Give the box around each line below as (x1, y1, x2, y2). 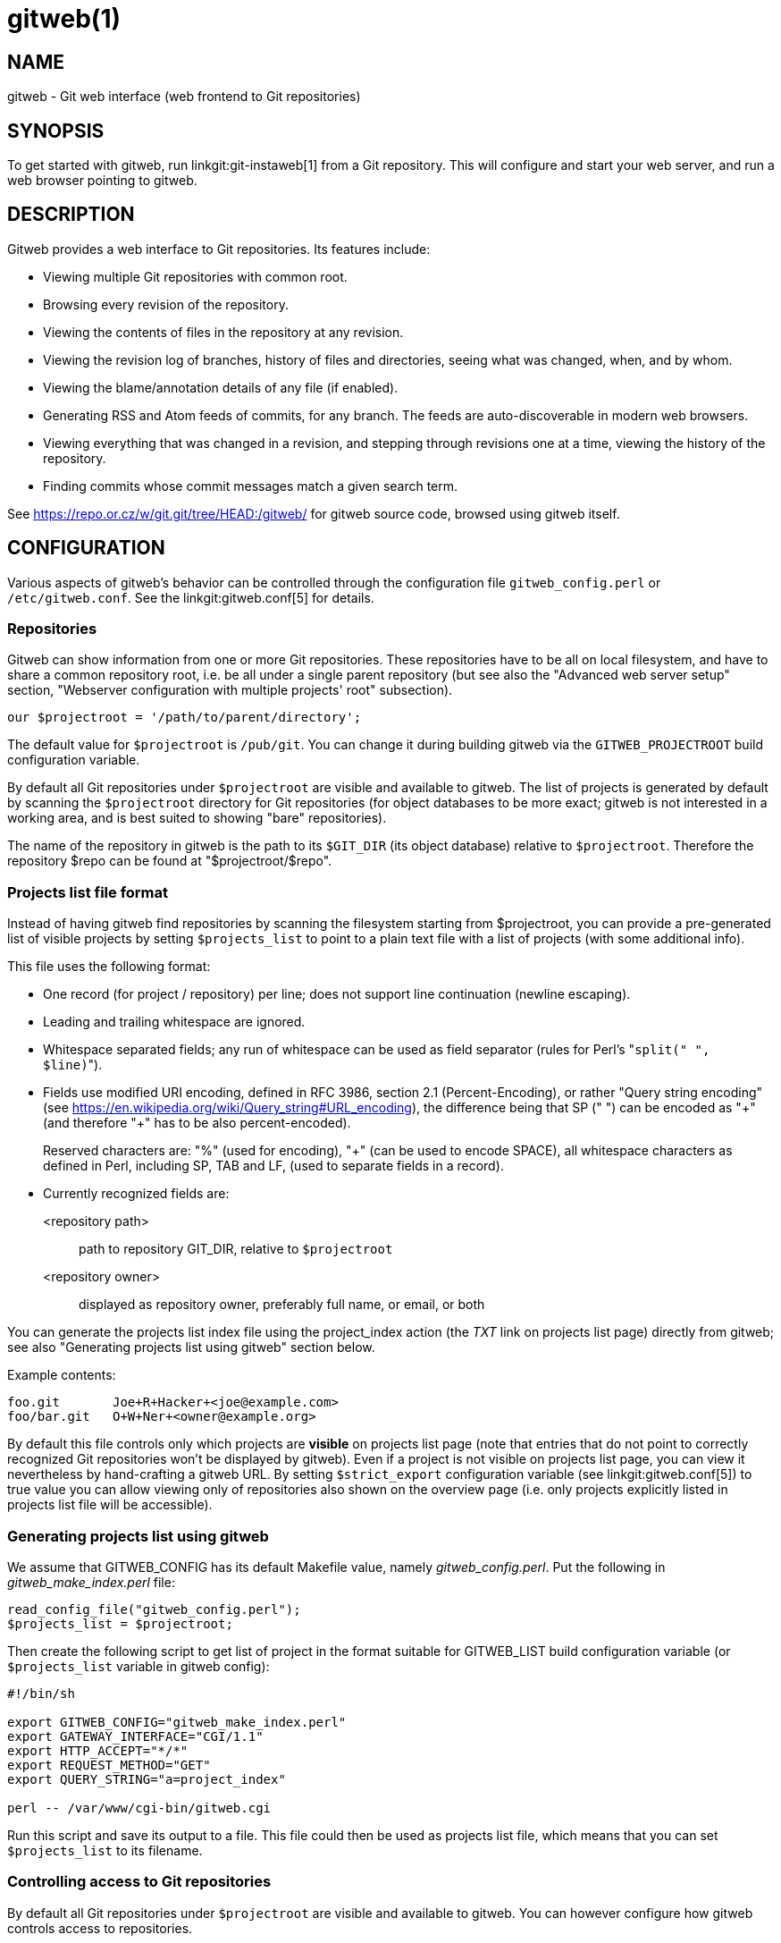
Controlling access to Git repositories (7, 1872, 272, 1891)
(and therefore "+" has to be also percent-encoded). (43, 1115, 351, 1131)
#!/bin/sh (7, 1685, 75, 1701)
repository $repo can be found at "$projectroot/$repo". (7, 853, 332, 869)
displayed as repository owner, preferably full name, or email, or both (79, 1297, 485, 1313)
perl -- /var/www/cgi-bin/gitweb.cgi (7, 1800, 272, 1815)
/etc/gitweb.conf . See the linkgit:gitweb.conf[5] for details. (7, 589, 374, 605)
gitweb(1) (7, 4, 122, 34)
